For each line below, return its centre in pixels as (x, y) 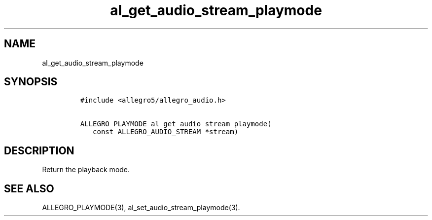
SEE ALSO (29, 188)
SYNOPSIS (31, 82)
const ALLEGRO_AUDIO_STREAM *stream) (166, 132)
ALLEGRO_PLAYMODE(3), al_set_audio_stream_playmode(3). (141, 208)
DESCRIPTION (39, 150)
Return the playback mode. (86, 170)
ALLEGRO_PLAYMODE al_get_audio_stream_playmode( (176, 124)
